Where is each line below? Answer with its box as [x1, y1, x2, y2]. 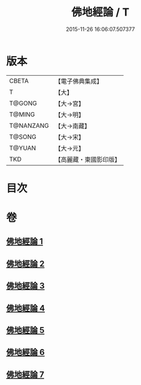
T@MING [9, 110, 35, 118]
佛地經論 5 [6, 325, 45, 335]
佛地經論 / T [71, 5, 130, 19]
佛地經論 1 [6, 236, 44, 247]
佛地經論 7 [6, 369, 45, 380]
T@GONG [9, 99, 37, 107]
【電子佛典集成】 [54, 77, 103, 85]
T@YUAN [9, 144, 36, 152]
